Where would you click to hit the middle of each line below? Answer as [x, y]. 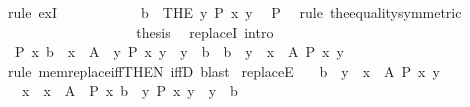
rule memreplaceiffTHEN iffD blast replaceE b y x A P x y [223, 70]
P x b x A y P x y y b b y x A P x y [179, 51]
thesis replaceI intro [205, 31]
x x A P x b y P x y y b [129, 90]
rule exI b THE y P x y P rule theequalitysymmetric [234, 12]
